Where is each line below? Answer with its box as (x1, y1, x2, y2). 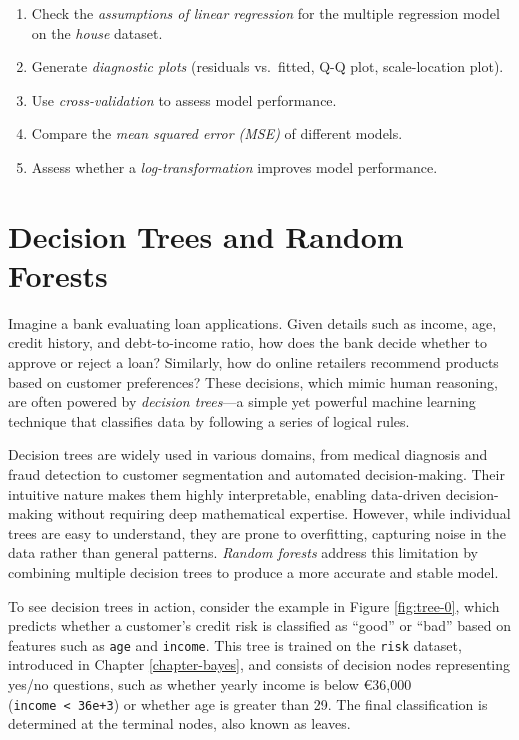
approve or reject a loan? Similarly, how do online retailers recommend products (8, 352, 499, 373)
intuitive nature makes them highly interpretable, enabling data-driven (8, 483, 442, 504)
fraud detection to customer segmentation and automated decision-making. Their (8, 464, 505, 485)
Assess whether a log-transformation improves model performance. (31, 156, 438, 177)
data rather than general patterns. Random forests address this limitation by (8, 542, 478, 563)
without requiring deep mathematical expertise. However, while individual (57, 503, 511, 524)
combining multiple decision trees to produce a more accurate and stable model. (8, 562, 499, 582)
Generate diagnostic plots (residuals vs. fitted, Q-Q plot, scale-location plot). (31, 56, 504, 77)
